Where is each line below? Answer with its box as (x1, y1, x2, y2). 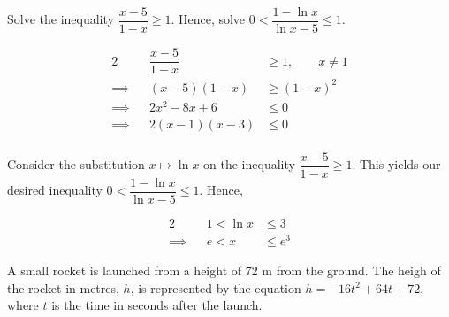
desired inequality (7, 181, 103, 199)
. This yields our (352, 155, 441, 174)
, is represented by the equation (130, 278, 301, 297)
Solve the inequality (7, 10, 114, 28)
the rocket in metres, (7, 278, 119, 297)
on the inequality (203, 155, 295, 174)
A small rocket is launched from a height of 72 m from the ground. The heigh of (7, 261, 441, 280)
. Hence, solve (171, 10, 246, 28)
